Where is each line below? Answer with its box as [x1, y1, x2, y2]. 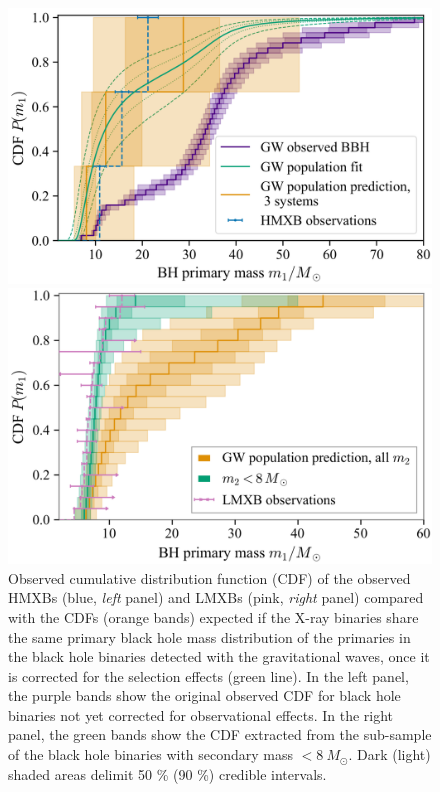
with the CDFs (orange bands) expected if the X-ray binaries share [8, 606, 419, 627]
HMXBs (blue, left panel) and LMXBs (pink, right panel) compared [8, 587, 424, 608]
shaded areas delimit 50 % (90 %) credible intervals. [8, 763, 327, 784]
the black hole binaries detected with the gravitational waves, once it [8, 646, 430, 667]
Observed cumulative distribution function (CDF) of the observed [8, 567, 411, 588]
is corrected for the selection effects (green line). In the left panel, [8, 665, 409, 686]
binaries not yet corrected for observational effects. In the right [8, 704, 394, 725]
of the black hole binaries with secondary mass [8, 744, 294, 765]
